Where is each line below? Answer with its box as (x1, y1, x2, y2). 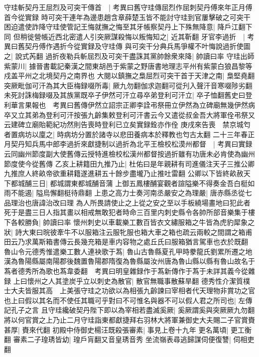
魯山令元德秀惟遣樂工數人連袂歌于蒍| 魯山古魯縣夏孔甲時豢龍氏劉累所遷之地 (4, 246, 253, 256)
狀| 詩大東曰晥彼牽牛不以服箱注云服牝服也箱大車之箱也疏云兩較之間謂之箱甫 (4, 226, 253, 237)
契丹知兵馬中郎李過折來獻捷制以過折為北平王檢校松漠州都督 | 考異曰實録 (10, 139, 253, 149)
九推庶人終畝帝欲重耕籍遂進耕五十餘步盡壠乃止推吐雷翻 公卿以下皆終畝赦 (4, 168, 244, 178)
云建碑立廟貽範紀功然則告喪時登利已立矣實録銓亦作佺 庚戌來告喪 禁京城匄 (4, 119, 251, 130)
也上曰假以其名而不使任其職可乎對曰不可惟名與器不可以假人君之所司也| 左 (4, 295, 246, 305)
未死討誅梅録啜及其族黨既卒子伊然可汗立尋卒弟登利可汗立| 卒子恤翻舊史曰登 (4, 90, 253, 100)
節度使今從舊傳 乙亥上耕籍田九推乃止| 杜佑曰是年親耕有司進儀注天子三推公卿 (4, 158, 255, 169)
